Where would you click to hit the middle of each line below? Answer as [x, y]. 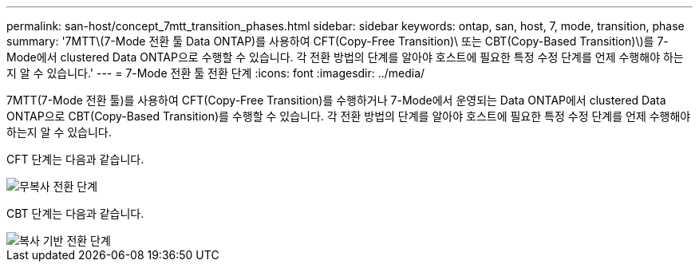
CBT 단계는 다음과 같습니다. [75, 213]
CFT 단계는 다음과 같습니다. [75, 159]
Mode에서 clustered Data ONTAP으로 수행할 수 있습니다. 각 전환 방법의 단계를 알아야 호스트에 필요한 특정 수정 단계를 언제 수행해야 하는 [345, 57]
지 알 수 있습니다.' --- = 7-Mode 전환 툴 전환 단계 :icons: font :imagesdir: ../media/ [216, 73]
